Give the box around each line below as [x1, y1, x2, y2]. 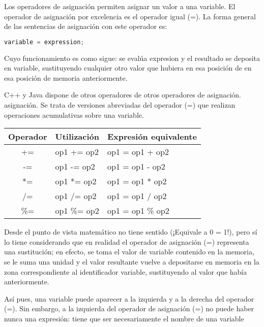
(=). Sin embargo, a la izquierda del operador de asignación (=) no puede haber [4, 303, 254, 314]
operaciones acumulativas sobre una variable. [4, 109, 144, 120]
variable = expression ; [4, 38, 84, 46]
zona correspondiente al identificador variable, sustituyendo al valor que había [4, 266, 247, 277]
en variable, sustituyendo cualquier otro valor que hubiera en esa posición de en [4, 62, 252, 73]
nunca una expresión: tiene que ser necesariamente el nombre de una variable [4, 313, 244, 323]
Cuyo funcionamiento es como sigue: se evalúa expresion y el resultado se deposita [4, 52, 260, 63]
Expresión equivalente [107, 130, 197, 143]
